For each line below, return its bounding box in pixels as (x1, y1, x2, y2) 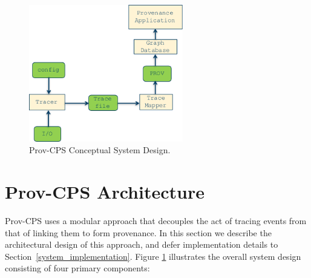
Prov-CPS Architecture (5, 179, 205, 204)
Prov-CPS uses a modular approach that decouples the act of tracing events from (5, 214, 307, 227)
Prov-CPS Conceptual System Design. (29, 144, 171, 156)
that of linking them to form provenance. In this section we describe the (5, 226, 272, 239)
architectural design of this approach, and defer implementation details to (5, 238, 278, 251)
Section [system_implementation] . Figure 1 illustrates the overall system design (5, 250, 301, 262)
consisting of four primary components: (5, 262, 150, 274)
